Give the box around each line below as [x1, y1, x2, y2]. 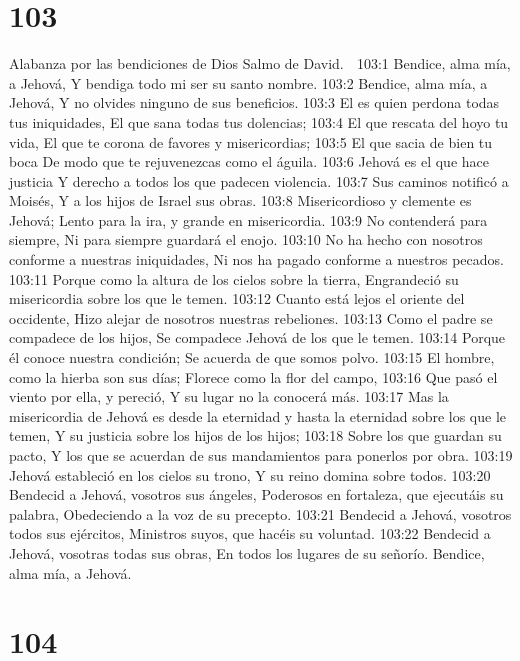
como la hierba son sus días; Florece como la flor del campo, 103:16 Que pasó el [9, 366, 498, 387]
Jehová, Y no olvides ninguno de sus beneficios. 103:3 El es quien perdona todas [9, 92, 500, 113]
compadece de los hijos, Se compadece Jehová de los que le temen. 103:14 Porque [9, 327, 506, 348]
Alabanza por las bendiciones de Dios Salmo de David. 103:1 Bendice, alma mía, [9, 53, 511, 74]
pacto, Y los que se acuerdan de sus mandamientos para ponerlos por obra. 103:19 [9, 445, 513, 465]
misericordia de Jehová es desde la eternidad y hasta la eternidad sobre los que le [9, 405, 507, 426]
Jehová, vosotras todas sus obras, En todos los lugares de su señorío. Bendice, [9, 542, 485, 563]
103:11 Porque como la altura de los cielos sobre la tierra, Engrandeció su [9, 268, 459, 289]
